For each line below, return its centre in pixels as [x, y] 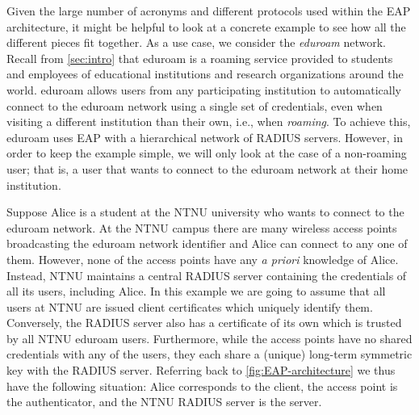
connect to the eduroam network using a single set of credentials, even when [195, 105]
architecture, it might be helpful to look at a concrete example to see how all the [206, 26]
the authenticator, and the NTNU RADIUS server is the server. [164, 402]
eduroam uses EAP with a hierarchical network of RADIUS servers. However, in [205, 137]
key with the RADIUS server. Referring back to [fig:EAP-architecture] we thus [201, 370]
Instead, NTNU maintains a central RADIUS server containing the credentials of [207, 275]
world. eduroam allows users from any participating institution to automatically [204, 89]
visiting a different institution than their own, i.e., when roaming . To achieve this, [209, 122]
